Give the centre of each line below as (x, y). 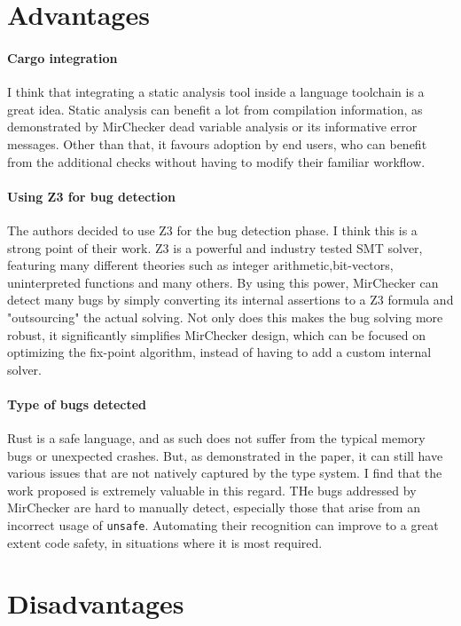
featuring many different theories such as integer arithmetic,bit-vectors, (200, 265)
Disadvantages (96, 603)
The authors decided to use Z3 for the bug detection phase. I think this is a (212, 230)
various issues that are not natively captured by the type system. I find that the (225, 473)
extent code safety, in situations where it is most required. (165, 542)
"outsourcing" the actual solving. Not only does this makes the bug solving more (225, 317)
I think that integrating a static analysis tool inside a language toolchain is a (216, 92)
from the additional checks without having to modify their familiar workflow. (216, 161)
